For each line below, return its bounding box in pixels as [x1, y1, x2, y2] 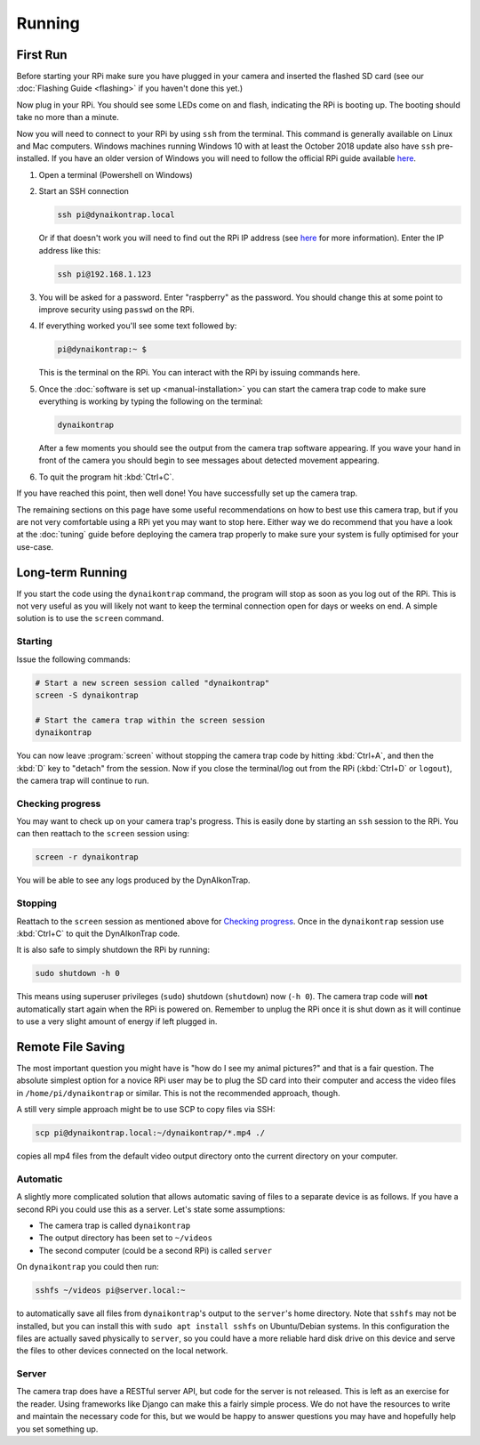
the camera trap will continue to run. [16, 775, 150, 786]
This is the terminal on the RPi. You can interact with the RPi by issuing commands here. [38, 367, 361, 378]
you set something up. [16, 1424, 99, 1434]
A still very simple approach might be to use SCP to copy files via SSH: [16, 1104, 276, 1115]
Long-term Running [16, 565, 128, 580]
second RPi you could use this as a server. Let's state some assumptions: [16, 1204, 285, 1215]
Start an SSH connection [38, 186, 129, 197]
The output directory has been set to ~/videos [38, 1232, 213, 1243]
